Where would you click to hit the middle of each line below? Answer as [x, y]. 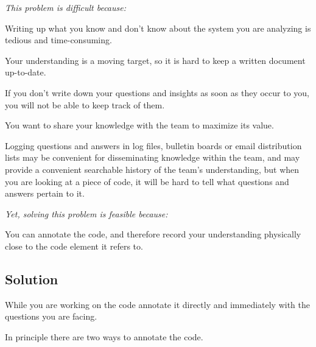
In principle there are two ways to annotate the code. [104, 336]
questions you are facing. [51, 316]
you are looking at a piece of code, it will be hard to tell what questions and [147, 181]
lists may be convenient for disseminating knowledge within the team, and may [153, 157]
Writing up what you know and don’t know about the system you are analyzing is [158, 28]
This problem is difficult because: [65, 7]
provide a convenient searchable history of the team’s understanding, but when [152, 169]
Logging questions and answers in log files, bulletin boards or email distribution [153, 145]
